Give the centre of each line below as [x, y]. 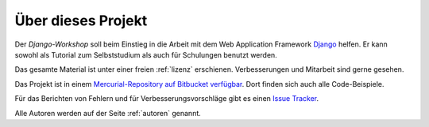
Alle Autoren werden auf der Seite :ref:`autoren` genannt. [108, 113]
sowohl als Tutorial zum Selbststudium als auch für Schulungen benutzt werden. [146, 54]
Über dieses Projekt [81, 21]
